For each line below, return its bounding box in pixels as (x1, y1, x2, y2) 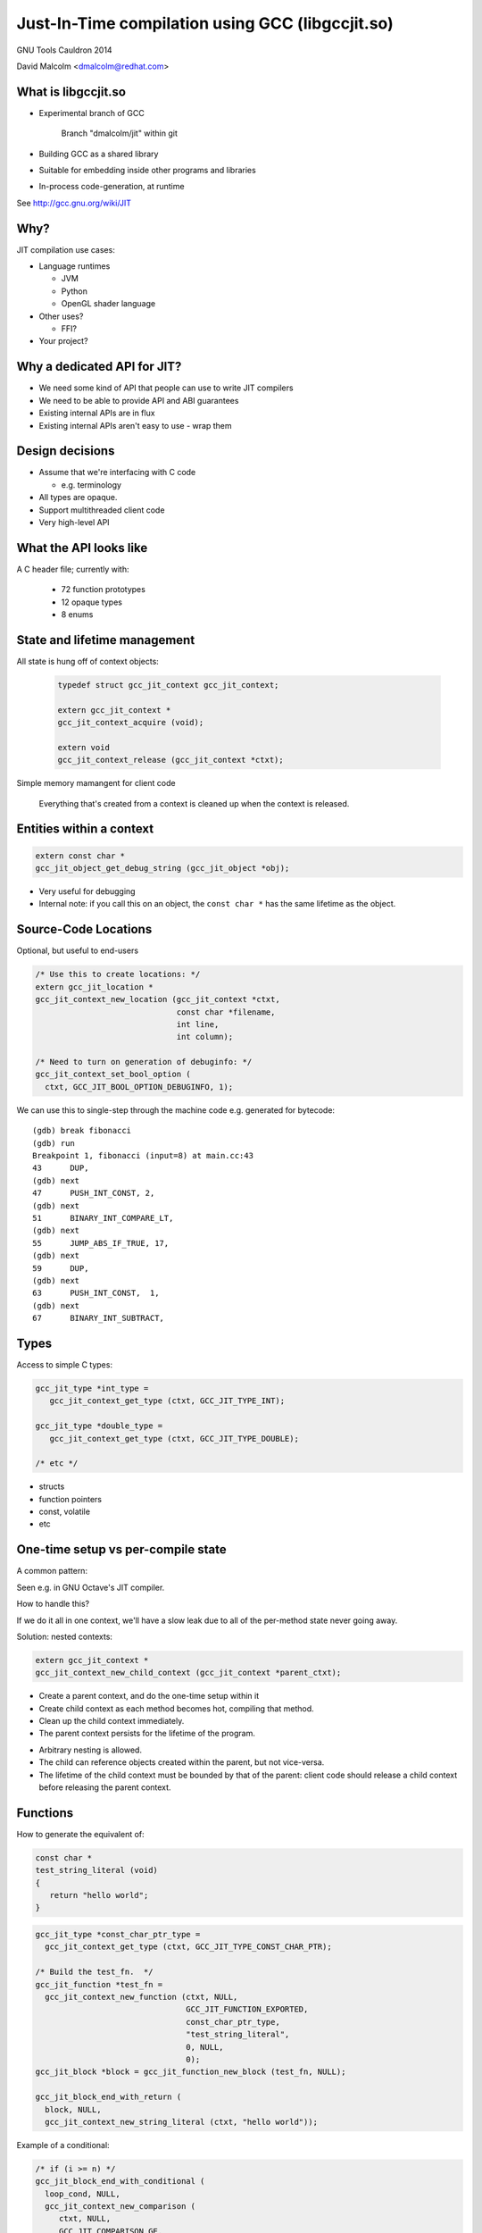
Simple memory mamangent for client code (16, 778, 176, 789)
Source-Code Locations (16, 922, 153, 937)
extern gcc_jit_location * (35, 982, 154, 991)
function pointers (38, 1493, 103, 1504)
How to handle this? (16, 1599, 89, 1610)
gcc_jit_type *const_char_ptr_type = (35, 1929, 201, 1940)
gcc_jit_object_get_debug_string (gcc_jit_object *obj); (35, 863, 290, 874)
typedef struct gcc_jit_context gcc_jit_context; (57, 680, 279, 690)
